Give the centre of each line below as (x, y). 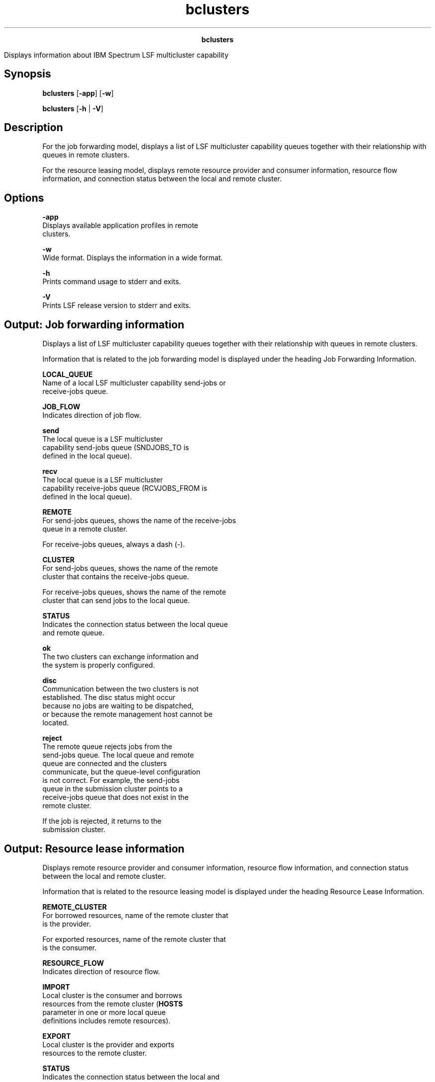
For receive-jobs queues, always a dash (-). (114, 544)
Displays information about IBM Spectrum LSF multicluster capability (116, 55)
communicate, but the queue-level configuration (121, 772)
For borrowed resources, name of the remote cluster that (135, 915)
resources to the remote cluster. (95, 1053)
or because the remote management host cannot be (127, 714)
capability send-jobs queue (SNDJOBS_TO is (116, 448)
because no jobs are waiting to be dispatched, (118, 706)
